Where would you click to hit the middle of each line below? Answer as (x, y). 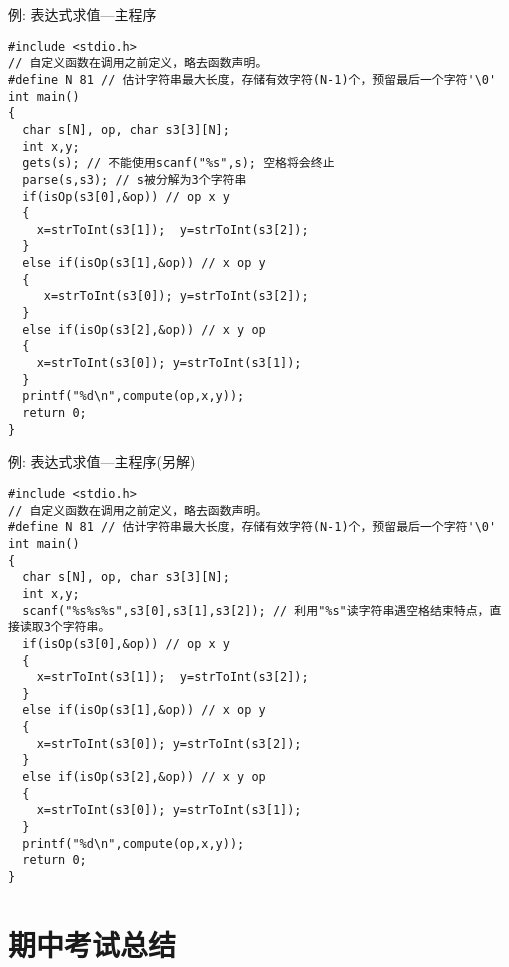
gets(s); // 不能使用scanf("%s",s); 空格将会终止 (178, 163)
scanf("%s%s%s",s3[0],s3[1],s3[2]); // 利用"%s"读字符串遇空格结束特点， (256, 610)
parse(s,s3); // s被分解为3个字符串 (134, 179)
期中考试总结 (92, 943)
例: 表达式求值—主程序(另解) (102, 461)
